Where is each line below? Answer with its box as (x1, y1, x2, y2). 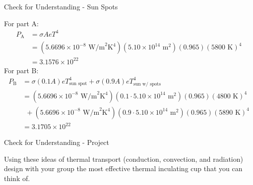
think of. (4, 173, 30, 183)
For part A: (4, 18, 39, 28)
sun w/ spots (133, 81, 161, 87)
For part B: (4, 65, 39, 75)
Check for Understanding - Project (4, 137, 109, 147)
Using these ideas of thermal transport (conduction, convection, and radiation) (4, 153, 243, 164)
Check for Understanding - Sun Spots (4, 1, 118, 11)
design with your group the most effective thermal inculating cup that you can (4, 163, 243, 174)
